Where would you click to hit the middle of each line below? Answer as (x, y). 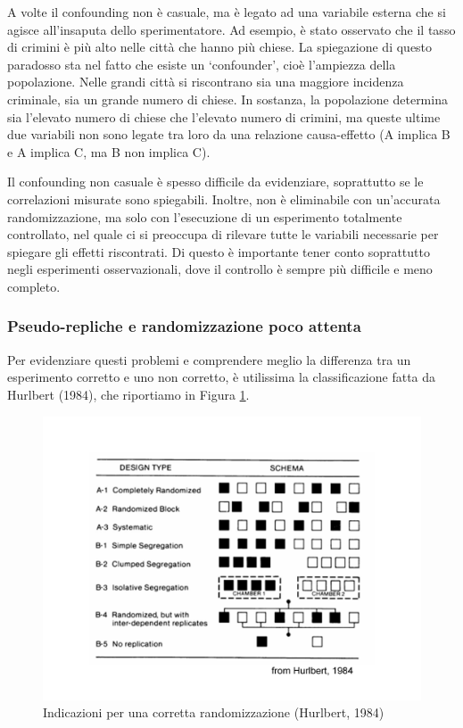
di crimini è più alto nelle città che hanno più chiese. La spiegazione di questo (220, 47)
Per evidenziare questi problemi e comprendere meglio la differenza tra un (209, 359)
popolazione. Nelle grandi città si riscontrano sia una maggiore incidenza (206, 82)
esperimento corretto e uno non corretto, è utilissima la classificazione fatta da (222, 377)
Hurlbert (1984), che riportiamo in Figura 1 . (128, 394)
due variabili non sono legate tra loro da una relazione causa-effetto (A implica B (229, 134)
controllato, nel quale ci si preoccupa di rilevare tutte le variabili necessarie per (223, 234)
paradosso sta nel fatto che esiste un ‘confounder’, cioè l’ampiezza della (202, 64)
